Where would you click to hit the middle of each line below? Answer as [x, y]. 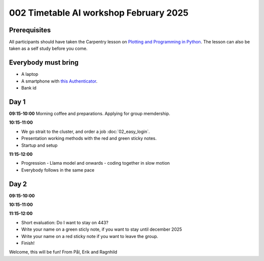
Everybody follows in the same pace [58, 170]
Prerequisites [30, 30]
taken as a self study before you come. [48, 48]
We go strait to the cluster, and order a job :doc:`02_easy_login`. [86, 131]
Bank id [29, 88]
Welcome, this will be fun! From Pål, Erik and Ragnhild [63, 252]
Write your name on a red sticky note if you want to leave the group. [90, 236]
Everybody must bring [44, 63]
